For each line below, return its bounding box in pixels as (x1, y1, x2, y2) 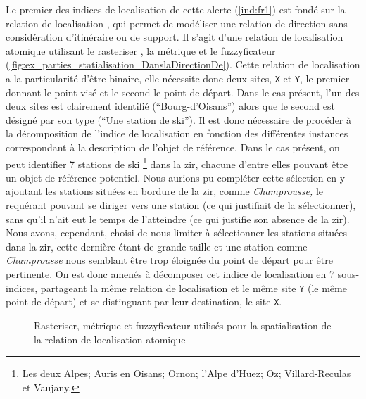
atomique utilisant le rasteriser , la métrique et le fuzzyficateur (6, 43, 276, 58)
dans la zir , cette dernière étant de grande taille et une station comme (6, 239, 308, 253)
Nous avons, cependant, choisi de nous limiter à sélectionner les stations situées (6, 225, 347, 240)
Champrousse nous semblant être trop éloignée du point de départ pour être (6, 253, 333, 267)
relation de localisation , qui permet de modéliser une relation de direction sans (6, 15, 348, 30)
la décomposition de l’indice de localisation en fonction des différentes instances (6, 126, 348, 141)
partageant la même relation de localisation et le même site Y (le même (40, 280, 347, 295)
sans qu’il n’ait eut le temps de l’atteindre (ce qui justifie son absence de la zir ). (6, 211, 350, 226)
